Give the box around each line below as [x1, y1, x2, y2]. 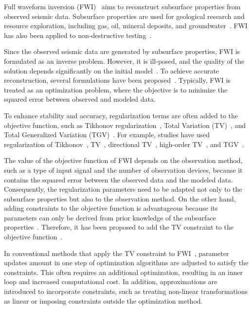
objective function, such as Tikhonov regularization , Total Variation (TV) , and [4, 120, 246, 130]
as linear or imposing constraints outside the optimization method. [4, 295, 203, 306]
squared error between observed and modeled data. [4, 94, 156, 104]
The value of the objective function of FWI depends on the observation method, [4, 155, 243, 165]
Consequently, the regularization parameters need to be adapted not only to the [4, 184, 242, 194]
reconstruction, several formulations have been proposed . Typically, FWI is [4, 75, 231, 85]
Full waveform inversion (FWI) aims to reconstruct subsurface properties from [4, 1, 241, 11]
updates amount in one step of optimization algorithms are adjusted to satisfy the [4, 257, 249, 268]
